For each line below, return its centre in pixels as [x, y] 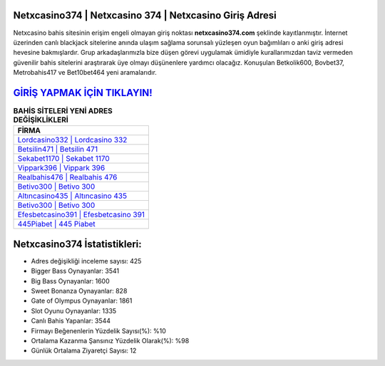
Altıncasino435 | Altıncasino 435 [72, 196]
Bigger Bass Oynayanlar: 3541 [75, 271]
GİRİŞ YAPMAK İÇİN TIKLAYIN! [83, 93]
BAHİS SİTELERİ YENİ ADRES [63, 111]
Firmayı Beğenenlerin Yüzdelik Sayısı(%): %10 [99, 330]
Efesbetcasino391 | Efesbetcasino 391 [81, 215]
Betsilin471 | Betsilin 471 [58, 150]
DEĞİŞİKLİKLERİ [41, 120]
